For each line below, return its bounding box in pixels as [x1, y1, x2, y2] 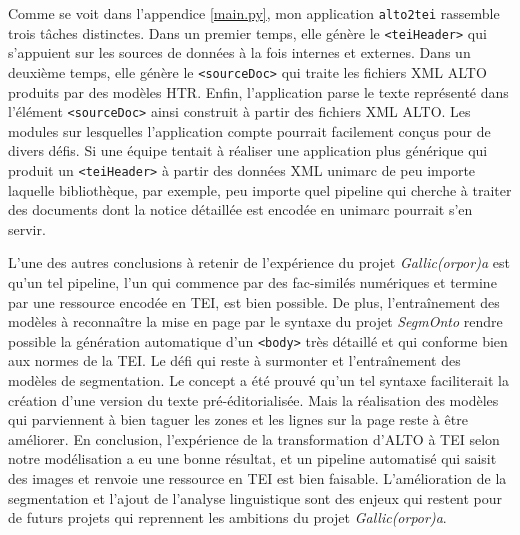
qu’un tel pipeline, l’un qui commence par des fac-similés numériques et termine [8, 272, 497, 293]
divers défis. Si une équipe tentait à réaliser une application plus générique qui [8, 140, 488, 161]
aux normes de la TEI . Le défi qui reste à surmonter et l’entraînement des [8, 350, 461, 371]
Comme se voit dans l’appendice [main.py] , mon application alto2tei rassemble [8, 3, 500, 23]
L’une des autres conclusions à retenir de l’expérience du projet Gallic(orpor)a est [8, 252, 510, 273]
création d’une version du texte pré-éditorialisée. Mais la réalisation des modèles [8, 389, 499, 410]
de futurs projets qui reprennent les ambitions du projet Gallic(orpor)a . [8, 507, 447, 528]
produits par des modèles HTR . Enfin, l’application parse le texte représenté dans [8, 81, 509, 102]
